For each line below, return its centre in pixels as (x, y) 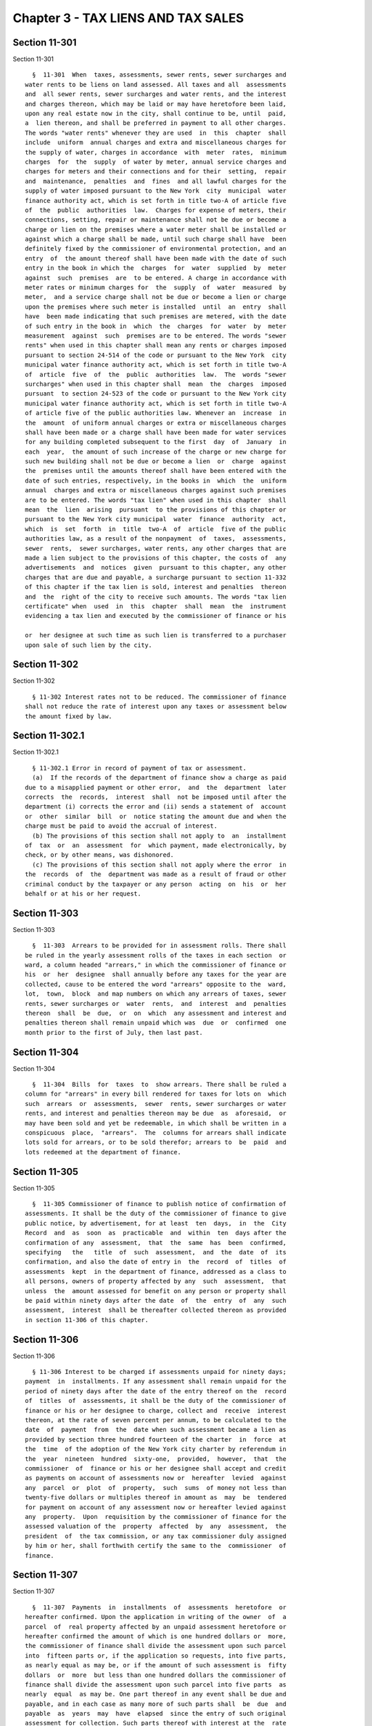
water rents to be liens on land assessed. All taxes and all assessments (156, 84)
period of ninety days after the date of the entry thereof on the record (156, 1391)
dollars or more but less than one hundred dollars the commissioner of (156, 1675)
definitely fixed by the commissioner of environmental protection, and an (156, 249)
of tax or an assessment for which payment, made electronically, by (156, 845)
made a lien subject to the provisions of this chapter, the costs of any (156, 558)
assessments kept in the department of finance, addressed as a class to (156, 1271)
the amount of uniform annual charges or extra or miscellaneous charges (156, 423)
